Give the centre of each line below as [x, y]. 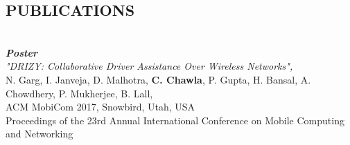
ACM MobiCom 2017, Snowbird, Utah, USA [100, 107]
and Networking [40, 134]
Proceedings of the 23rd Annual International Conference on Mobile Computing [175, 120]
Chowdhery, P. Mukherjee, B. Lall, [79, 93]
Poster [21, 52]
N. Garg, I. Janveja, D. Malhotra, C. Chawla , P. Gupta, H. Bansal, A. [158, 79]
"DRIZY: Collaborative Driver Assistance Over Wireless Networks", [149, 66]
